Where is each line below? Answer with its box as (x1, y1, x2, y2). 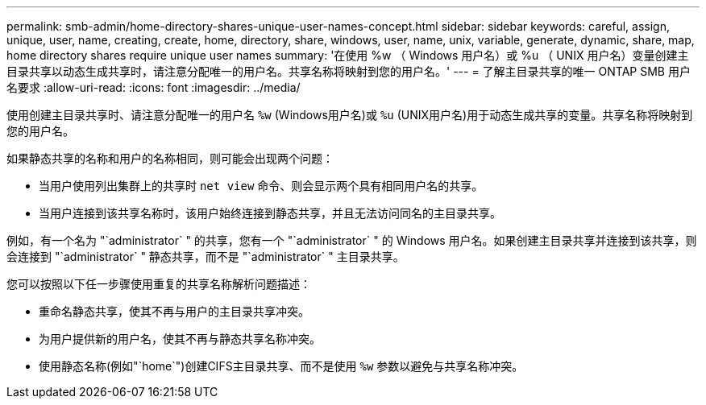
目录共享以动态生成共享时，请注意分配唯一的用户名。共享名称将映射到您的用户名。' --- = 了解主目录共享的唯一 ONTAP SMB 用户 (6, 64, 691, 78)
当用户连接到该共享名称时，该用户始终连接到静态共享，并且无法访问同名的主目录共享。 (39, 206, 501, 220)
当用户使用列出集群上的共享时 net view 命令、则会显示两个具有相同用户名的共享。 (39, 179, 484, 192)
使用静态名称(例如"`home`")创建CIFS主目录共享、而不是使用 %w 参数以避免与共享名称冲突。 (39, 359, 524, 373)
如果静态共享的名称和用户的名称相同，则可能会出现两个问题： (6, 151, 334, 165)
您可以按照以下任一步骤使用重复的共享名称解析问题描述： (6, 277, 311, 291)
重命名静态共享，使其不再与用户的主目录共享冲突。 (39, 304, 309, 318)
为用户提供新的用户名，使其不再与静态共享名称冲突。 (39, 332, 321, 345)
